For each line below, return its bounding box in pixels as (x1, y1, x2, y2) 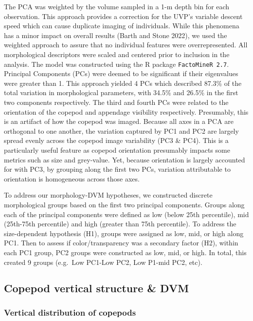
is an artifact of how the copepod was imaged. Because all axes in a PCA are (4, 116, 234, 126)
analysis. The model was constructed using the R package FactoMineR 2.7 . (4, 59, 229, 69)
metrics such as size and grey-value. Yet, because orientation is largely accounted (4, 154, 245, 164)
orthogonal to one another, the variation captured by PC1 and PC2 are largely (4, 125, 239, 136)
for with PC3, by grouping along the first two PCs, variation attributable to (4, 164, 231, 174)
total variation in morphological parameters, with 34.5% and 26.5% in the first (4, 87, 238, 98)
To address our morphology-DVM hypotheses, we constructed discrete (4, 190, 213, 200)
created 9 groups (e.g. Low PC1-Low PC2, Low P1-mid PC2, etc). (4, 257, 202, 267)
